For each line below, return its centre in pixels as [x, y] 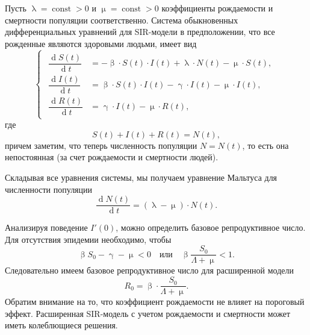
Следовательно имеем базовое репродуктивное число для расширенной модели [149, 270]
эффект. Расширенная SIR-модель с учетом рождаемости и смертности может [148, 313]
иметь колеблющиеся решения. [61, 325]
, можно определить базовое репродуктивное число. [211, 227]
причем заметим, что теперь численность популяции [101, 145]
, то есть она [265, 145]
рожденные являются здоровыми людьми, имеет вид [101, 43]
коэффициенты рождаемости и [217, 8]
